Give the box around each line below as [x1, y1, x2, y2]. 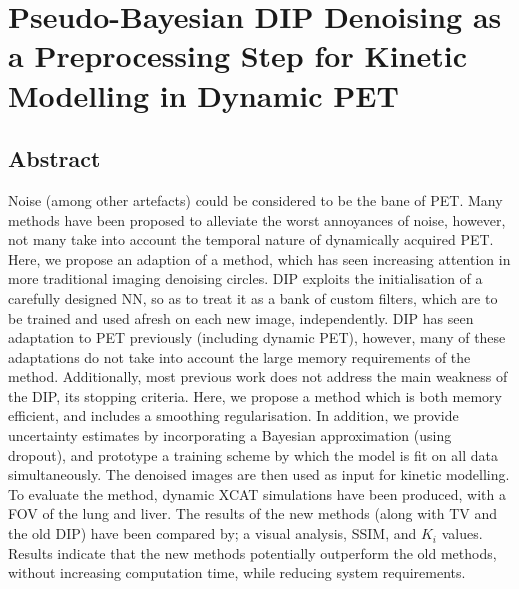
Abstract [8, 143, 101, 174]
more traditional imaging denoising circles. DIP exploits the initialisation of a [8, 268, 483, 289]
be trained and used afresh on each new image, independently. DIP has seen [8, 307, 474, 328]
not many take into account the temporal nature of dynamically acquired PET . [8, 229, 494, 250]
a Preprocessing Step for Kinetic [8, 35, 467, 76]
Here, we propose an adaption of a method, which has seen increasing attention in [8, 248, 511, 269]
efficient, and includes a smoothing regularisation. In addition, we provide [8, 405, 459, 426]
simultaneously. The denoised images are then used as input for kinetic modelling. [8, 464, 510, 485]
